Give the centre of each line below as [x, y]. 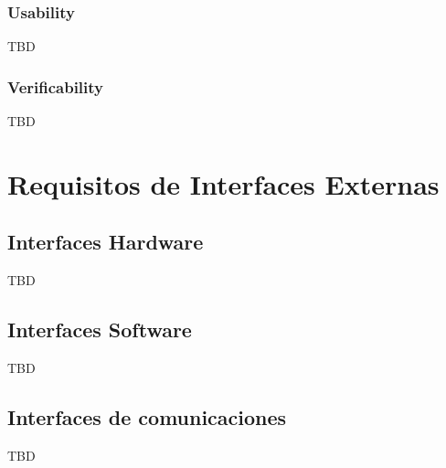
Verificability [56, 86]
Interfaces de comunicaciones [147, 416]
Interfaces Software [100, 330]
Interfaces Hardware [106, 242]
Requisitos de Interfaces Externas [223, 183]
